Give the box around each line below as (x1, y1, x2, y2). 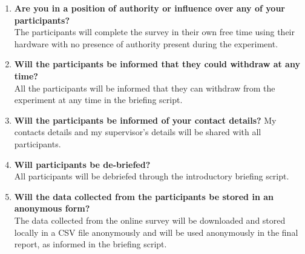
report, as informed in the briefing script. (14, 238, 167, 250)
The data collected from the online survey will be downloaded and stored (14, 213, 286, 226)
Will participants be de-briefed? (14, 158, 151, 170)
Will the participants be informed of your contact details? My (14, 113, 277, 126)
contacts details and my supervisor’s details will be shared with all (14, 125, 261, 138)
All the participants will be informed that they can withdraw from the (14, 81, 275, 94)
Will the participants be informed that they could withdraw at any (14, 58, 300, 70)
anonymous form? (14, 202, 90, 215)
